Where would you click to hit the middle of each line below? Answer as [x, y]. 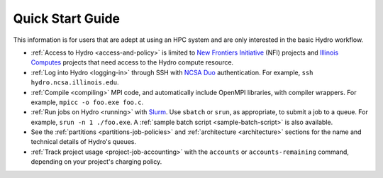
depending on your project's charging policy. [96, 162]
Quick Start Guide [67, 18]
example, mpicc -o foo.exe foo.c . [87, 102]
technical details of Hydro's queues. [84, 142]
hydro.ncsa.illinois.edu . [75, 82]
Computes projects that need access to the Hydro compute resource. [132, 62]
